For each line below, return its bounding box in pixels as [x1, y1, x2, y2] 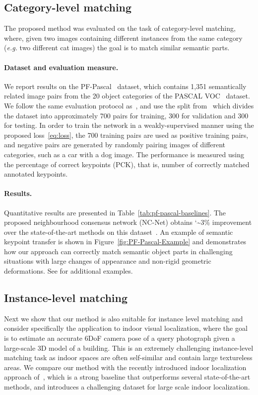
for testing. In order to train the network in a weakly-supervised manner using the [4, 120, 254, 130]
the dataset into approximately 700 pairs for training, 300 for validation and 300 [4, 110, 249, 120]
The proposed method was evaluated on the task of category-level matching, [4, 23, 236, 33]
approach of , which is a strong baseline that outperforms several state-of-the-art [4, 372, 251, 382]
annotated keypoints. [4, 169, 68, 179]
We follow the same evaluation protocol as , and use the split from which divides [4, 100, 254, 110]
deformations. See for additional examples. [4, 266, 133, 276]
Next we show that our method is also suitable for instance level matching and [4, 313, 243, 323]
